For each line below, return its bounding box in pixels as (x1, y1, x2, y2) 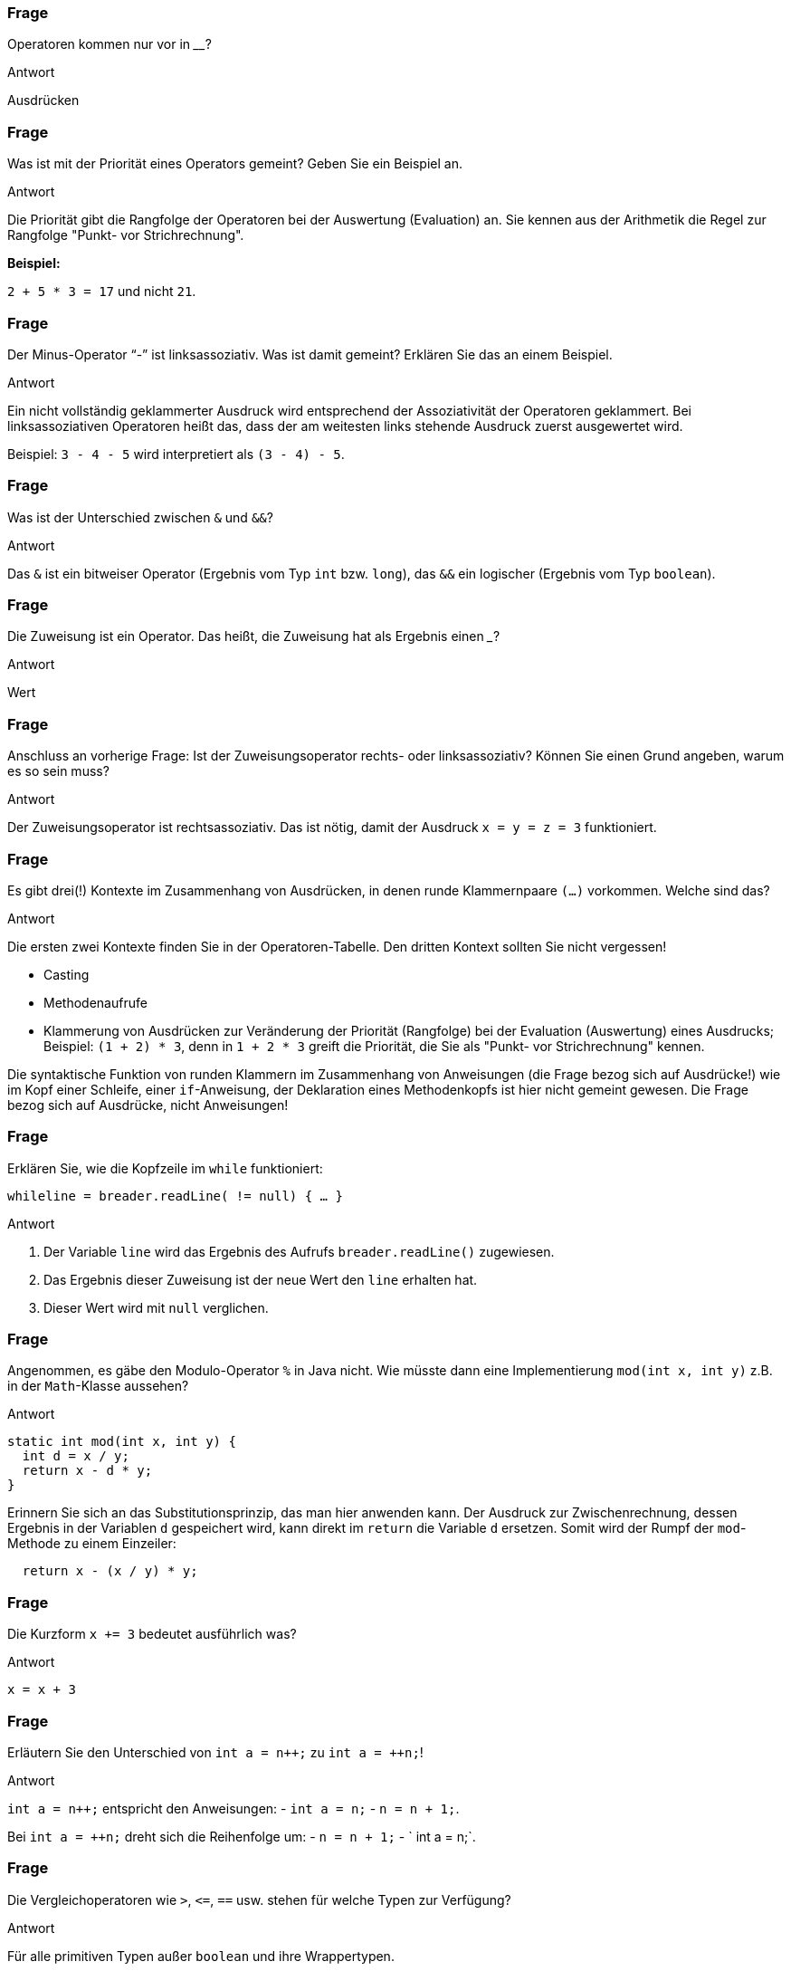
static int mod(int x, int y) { (7, 1434, 236, 1450)
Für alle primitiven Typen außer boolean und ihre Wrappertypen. (7, 1947, 395, 1964)
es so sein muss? (7, 763, 110, 780)
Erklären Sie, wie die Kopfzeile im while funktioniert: (7, 1160, 323, 1176)
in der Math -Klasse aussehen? (7, 1378, 189, 1394)
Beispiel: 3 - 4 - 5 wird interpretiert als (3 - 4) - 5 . (7, 445, 345, 462)
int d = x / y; (22, 1449, 129, 1464)
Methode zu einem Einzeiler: (7, 1536, 176, 1552)
